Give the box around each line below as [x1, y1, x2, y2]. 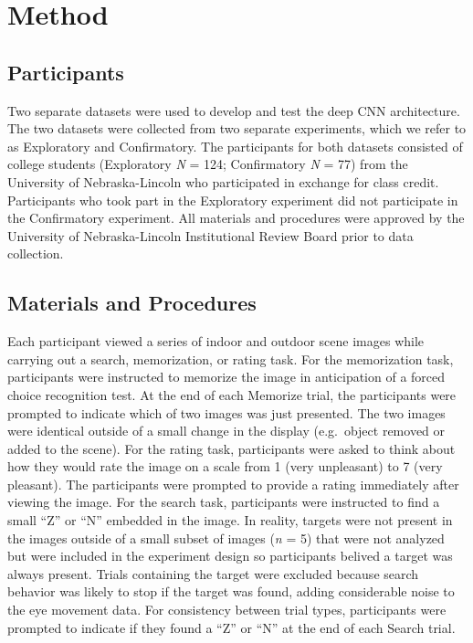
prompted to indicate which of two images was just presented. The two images [7, 403, 446, 422]
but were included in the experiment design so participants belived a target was [7, 546, 453, 565]
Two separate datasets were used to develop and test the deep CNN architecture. [7, 100, 460, 120]
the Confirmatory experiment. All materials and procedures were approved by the [7, 208, 465, 227]
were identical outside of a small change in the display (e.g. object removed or [7, 421, 446, 440]
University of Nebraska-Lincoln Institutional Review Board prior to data [7, 226, 414, 245]
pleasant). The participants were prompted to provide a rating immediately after [7, 474, 459, 493]
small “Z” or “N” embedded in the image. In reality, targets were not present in [7, 511, 453, 530]
